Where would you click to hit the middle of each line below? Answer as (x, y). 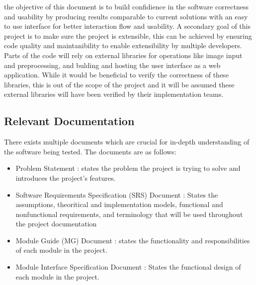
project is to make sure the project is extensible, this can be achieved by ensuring (128, 36)
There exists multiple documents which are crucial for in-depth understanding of (127, 142)
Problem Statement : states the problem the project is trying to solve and (128, 168)
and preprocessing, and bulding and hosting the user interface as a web (112, 65)
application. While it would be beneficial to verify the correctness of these (116, 75)
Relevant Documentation (69, 121)
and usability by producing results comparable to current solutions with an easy (126, 16)
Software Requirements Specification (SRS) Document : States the (117, 194)
